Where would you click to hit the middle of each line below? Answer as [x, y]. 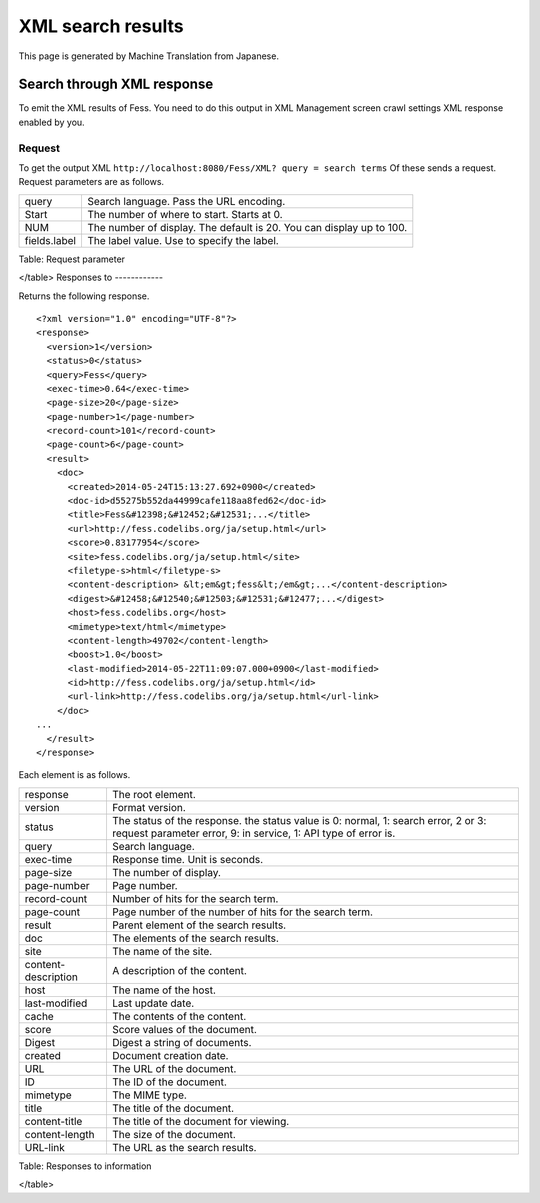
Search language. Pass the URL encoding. [186, 201]
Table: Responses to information [85, 1166]
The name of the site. [162, 951]
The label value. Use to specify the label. [182, 240]
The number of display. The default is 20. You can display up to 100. [247, 227]
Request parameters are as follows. [91, 182]
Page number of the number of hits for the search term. [242, 912]
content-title [53, 1121]
